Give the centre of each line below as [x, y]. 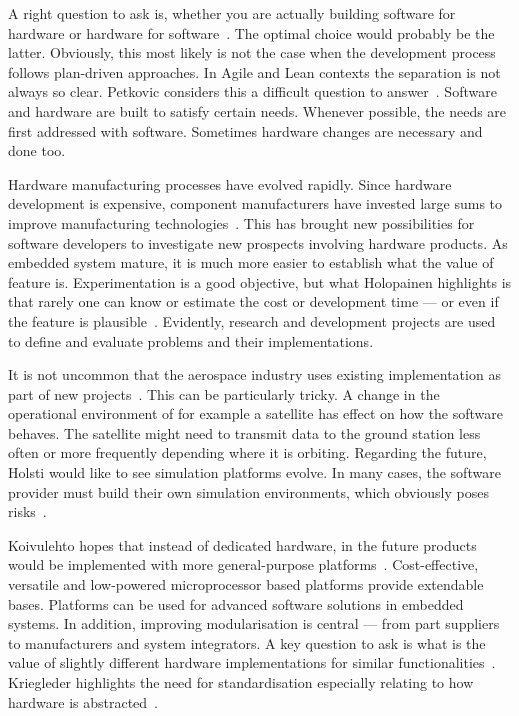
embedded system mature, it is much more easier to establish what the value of [251, 262]
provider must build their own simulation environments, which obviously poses [248, 491]
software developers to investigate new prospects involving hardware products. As [258, 242]
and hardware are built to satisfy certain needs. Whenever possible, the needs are [257, 110]
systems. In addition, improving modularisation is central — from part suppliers [254, 623]
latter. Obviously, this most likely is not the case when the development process [252, 52]
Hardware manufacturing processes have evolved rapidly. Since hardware [230, 183]
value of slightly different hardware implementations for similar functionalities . [252, 662]
